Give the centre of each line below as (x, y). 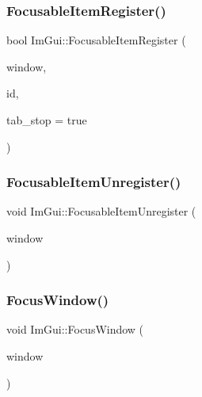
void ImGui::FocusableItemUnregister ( (101, 211)
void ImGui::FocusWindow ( (75, 329)
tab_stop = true (47, 120)
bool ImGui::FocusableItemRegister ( (96, 40)
